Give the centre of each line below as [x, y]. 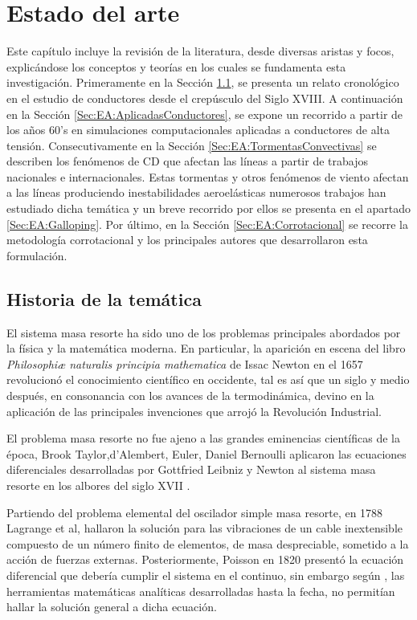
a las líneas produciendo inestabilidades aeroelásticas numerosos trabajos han [196, 192]
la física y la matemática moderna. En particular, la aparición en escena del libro [206, 348]
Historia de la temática [104, 298]
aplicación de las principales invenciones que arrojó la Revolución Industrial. [194, 411]
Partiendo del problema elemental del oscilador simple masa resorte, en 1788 [195, 512]
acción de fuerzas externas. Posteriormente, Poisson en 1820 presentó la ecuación [205, 559]
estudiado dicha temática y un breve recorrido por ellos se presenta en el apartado [209, 208]
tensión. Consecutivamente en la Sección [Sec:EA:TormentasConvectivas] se [192, 145]
